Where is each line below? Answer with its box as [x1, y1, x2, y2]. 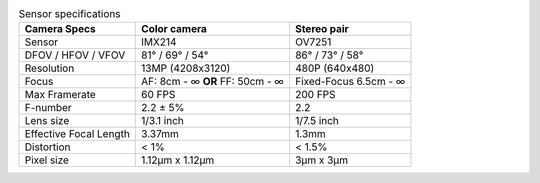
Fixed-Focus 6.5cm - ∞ [295, 75, 406, 89]
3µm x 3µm [295, 153, 349, 167]
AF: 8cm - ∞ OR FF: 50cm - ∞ [141, 75, 284, 89]
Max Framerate [24, 88, 97, 102]
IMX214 [141, 35, 177, 49]
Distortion [24, 140, 71, 154]
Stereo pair [295, 22, 349, 36]
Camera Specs [24, 22, 96, 36]
